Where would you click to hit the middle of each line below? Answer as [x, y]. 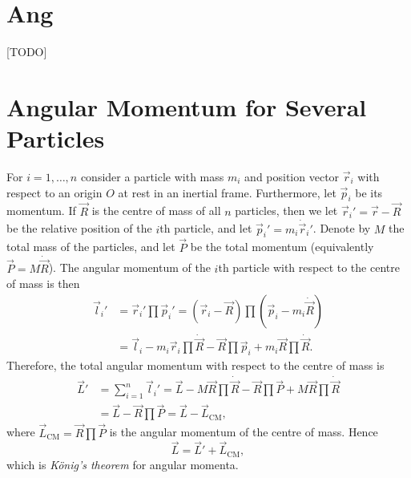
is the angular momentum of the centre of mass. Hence [244, 432]
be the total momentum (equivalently [282, 247]
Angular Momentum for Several [187, 106]
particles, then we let [286, 211]
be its [369, 192]
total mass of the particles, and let [91, 247]
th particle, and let [206, 228]
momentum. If [41, 211]
